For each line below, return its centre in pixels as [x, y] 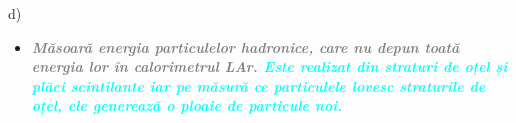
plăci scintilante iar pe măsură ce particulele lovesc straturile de [258, 85]
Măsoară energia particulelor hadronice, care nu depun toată [245, 46]
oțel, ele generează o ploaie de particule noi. [187, 105]
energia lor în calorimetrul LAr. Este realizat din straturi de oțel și [269, 66]
